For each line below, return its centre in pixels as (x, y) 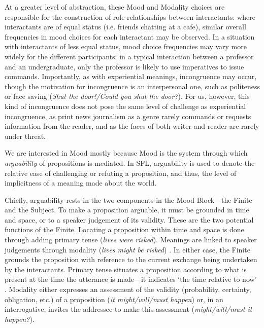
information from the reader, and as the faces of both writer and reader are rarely (132, 126)
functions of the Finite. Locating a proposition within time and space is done (124, 229)
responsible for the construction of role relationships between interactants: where (130, 16)
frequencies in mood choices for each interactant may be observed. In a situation (130, 36)
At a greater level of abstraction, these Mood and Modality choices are (115, 7)
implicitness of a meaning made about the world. (81, 183)
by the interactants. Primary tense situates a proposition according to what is (126, 269)
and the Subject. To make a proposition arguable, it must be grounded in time (127, 210)
